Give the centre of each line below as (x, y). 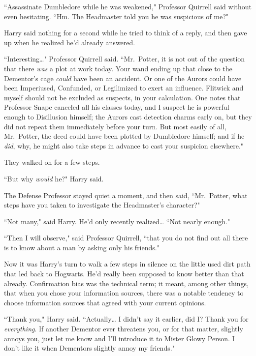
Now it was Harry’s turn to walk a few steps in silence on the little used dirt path (127, 264)
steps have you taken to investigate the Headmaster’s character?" (102, 205)
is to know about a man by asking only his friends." (82, 247)
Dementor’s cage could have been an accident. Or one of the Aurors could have (123, 78)
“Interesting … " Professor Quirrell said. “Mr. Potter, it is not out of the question (125, 59)
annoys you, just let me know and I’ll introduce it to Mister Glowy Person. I (119, 338)
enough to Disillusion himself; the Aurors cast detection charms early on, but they (128, 116)
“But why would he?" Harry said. (54, 178)
